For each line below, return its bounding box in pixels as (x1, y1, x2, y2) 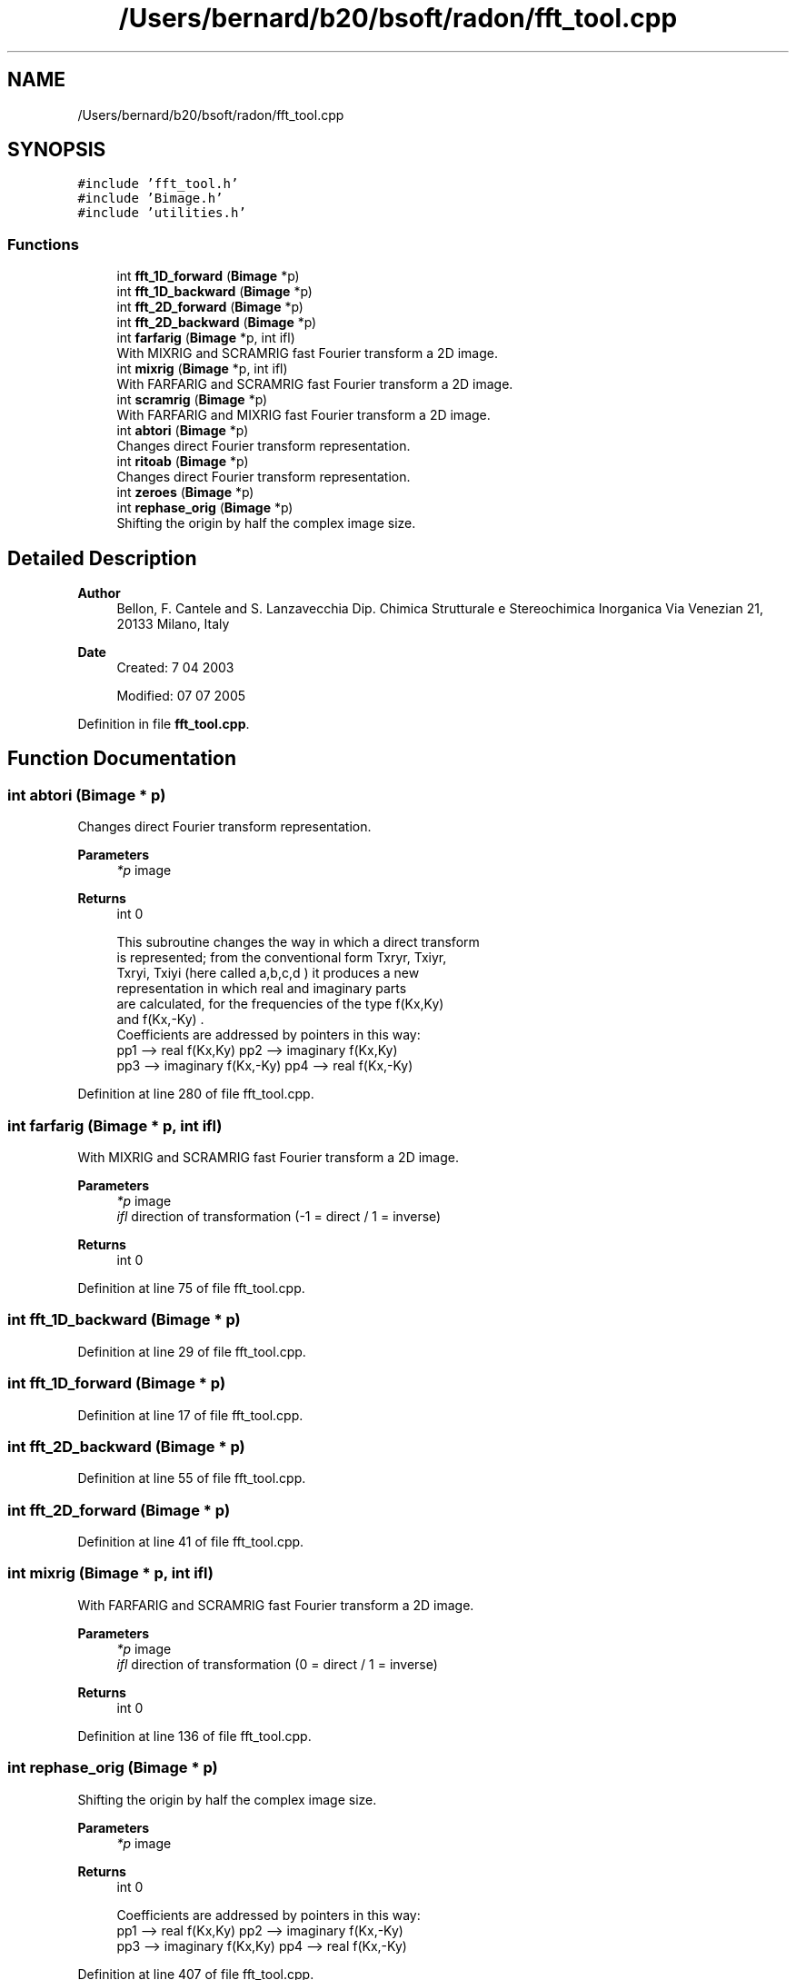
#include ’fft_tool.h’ (77, 176, 239, 192)
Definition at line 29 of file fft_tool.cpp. (77, 1343, 306, 1359)
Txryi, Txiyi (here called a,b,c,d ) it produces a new (116, 965, 420, 981)
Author (77, 585, 121, 602)
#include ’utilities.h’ (77, 205, 246, 221)
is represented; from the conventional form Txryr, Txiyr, (116, 950, 447, 966)
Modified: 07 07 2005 (116, 688, 246, 704)
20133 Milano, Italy (116, 616, 230, 632)
